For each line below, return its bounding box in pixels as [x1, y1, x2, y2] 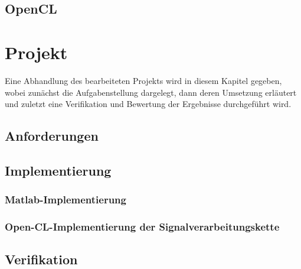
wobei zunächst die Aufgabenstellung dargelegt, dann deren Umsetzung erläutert [5, 86, 297, 98]
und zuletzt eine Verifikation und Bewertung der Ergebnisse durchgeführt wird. [5, 98, 292, 110]
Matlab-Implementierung [5, 192, 126, 207]
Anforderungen [5, 127, 99, 145]
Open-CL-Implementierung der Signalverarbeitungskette [5, 219, 280, 234]
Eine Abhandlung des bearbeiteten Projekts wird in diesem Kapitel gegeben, [5, 74, 282, 86]
